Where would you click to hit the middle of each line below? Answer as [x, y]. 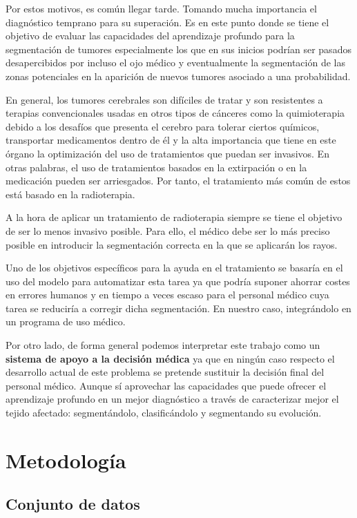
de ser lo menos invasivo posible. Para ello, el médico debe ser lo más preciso [168, 230]
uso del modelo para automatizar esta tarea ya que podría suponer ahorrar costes [178, 281]
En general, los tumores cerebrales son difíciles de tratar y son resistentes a [164, 99]
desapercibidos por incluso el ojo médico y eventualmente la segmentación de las [175, 63]
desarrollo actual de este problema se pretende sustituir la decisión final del [165, 372]
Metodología [66, 460]
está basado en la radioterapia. [70, 194]
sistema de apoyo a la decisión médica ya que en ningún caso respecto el [170, 358]
